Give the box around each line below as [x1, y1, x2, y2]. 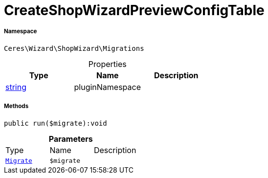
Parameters [48, 133, 93, 144]
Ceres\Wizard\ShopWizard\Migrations [4, 44, 144, 52]
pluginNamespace [74, 82, 141, 92]
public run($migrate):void [4, 119, 107, 127]
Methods [4, 103, 29, 110]
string [5, 82, 26, 92]
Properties [88, 59, 127, 69]
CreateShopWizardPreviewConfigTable [4, 2, 265, 19]
